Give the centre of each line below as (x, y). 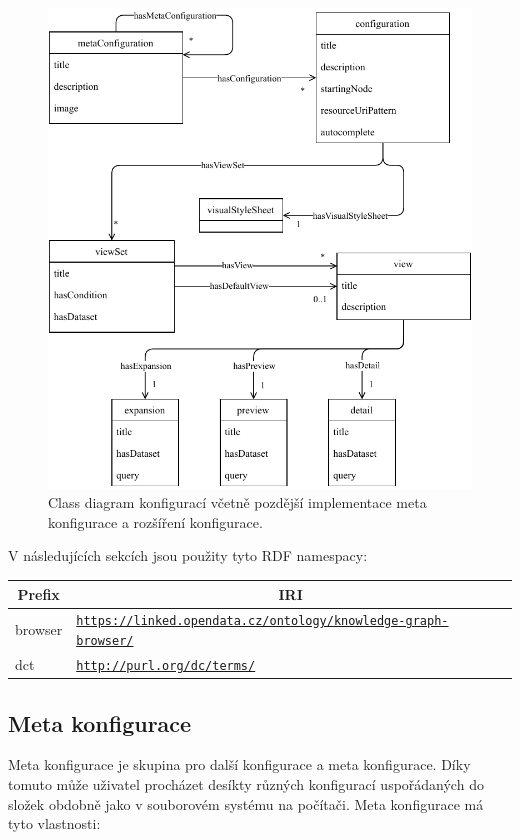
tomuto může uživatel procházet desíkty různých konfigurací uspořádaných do (246, 783)
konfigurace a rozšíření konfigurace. (155, 521)
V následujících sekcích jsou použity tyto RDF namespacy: (188, 555)
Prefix (38, 593)
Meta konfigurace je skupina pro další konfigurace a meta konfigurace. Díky (239, 764)
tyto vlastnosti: (54, 823)
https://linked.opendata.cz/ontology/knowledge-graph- (262, 621)
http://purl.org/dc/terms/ (166, 665)
